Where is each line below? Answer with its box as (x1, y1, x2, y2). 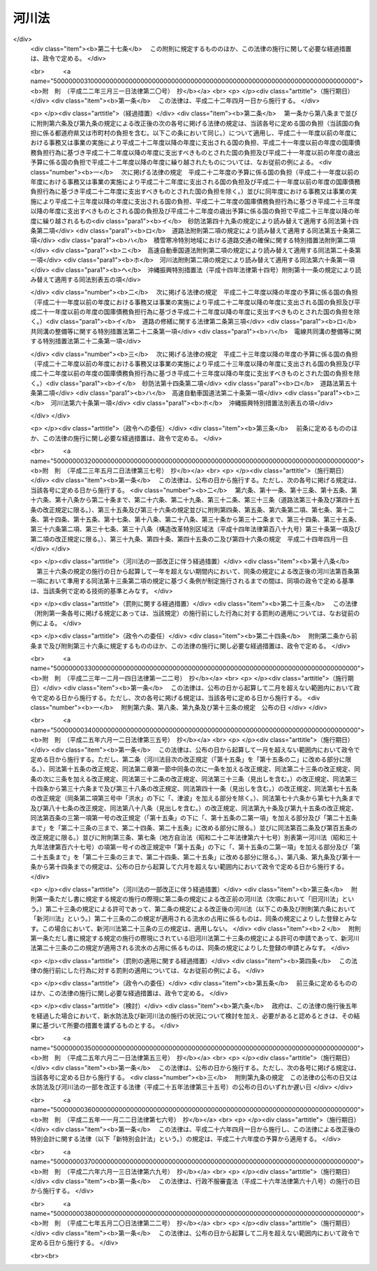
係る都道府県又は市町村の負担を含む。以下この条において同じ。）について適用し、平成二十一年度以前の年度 (42, 129, 352, 137)
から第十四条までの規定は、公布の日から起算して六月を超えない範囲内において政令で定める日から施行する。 (36, 863, 348, 871)
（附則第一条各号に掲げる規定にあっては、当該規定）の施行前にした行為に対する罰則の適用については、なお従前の (30, 609, 360, 618)
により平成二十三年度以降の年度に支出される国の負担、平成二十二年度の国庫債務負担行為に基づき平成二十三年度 (36, 197, 361, 205)
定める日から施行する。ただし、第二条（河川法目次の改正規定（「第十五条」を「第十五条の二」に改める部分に (30, 755, 346, 764)
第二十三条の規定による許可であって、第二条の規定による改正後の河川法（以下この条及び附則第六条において (45, 905, 356, 913)
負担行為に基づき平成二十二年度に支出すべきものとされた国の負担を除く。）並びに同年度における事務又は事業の (30, 187, 352, 195)
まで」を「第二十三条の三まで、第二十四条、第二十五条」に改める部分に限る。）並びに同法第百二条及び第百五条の (30, 824, 357, 832)
